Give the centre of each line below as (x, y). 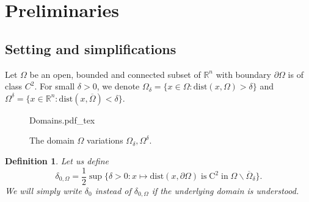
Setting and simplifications (91, 48)
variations (105, 140)
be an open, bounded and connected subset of (115, 74)
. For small (55, 86)
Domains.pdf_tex (62, 120)
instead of (113, 190)
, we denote (118, 86)
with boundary (243, 74)
